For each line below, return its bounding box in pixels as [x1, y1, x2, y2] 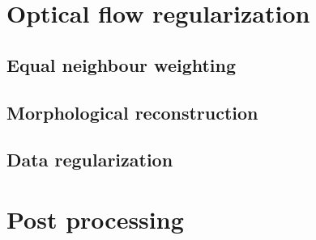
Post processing [6, 202, 184, 235]
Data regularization [6, 147, 173, 172]
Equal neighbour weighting [6, 52, 237, 77]
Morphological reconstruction [6, 99, 258, 124]
